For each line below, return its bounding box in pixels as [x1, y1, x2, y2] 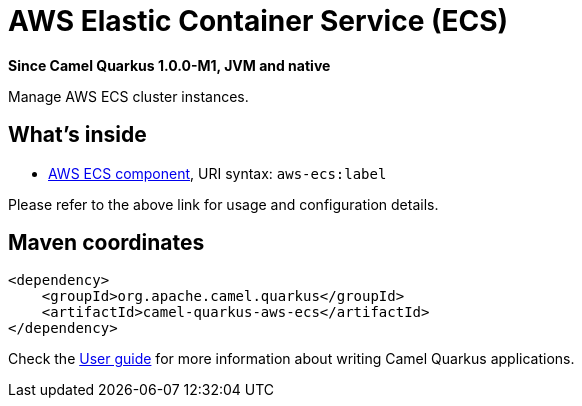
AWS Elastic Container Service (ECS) [8, 4, 509, 38]
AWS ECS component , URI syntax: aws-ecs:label [48, 164, 387, 182]
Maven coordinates [8, 230, 205, 256]
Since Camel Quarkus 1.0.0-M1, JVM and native [8, 56, 331, 74]
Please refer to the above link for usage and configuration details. [8, 195, 439, 213]
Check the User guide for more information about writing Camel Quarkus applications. [8, 350, 575, 368]
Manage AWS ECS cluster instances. [8, 87, 249, 105]
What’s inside [8, 122, 147, 148]
